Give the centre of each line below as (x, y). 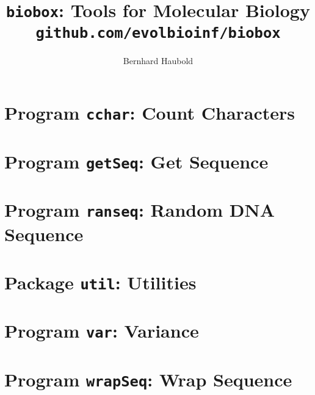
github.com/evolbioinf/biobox (158, 33)
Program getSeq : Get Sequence (136, 161)
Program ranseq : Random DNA (140, 210)
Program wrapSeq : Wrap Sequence (148, 379)
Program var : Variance (102, 331)
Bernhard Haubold (158, 60)
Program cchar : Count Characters (150, 113)
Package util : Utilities (100, 282)
